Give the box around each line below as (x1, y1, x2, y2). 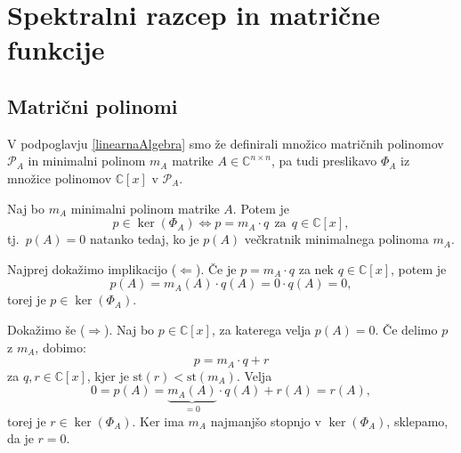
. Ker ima (132, 411, 184, 430)
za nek (298, 259, 335, 278)
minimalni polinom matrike (70, 198, 220, 217)
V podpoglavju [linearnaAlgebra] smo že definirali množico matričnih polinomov (7, 133, 444, 152)
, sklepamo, (386, 411, 449, 430)
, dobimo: (35, 337, 86, 356)
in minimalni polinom (28, 151, 146, 170)
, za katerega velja (211, 320, 311, 338)
